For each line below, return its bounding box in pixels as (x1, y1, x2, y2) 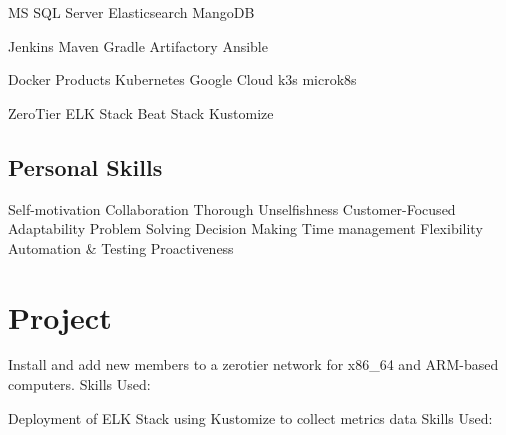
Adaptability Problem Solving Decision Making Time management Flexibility (8, 218, 483, 239)
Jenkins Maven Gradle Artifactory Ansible (8, 35, 268, 56)
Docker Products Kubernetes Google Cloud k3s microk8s (8, 69, 357, 90)
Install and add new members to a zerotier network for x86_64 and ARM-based (8, 354, 499, 375)
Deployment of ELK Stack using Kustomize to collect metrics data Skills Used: (8, 407, 493, 428)
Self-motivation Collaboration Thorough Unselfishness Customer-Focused (8, 198, 456, 219)
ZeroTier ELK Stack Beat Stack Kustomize (8, 102, 274, 123)
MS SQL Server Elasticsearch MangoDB (8, 2, 255, 22)
